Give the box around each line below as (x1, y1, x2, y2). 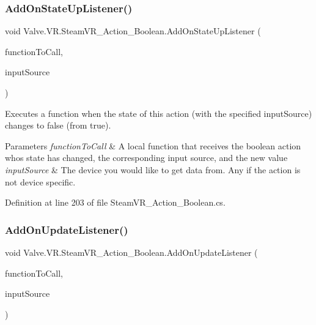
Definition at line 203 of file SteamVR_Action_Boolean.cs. (5, 196, 226, 209)
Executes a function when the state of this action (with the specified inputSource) (5, 106, 312, 119)
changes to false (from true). (5, 119, 111, 132)
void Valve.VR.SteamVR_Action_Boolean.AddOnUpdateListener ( (5, 245, 258, 258)
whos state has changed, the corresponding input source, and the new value (5, 151, 288, 164)
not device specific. (5, 175, 76, 188)
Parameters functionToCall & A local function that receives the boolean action (5, 139, 301, 152)
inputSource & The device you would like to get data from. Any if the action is (5, 163, 301, 176)
